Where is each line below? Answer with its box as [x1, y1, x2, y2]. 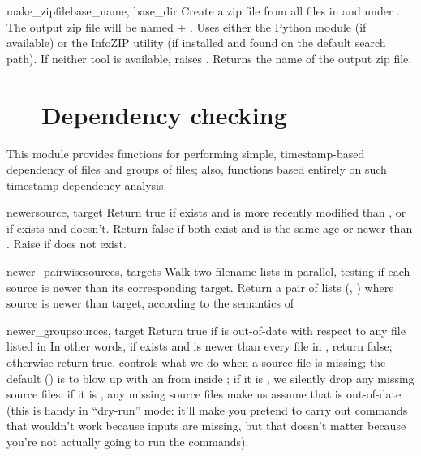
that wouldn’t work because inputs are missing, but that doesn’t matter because [6, 417, 406, 434]
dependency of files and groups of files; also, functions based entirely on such [6, 161, 387, 178]
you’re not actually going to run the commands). [6, 433, 249, 450]
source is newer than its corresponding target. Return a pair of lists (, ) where [6, 278, 394, 295]
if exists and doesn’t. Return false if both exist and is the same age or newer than [6, 219, 413, 236]
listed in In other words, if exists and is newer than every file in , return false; [6, 338, 393, 355]
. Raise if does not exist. [6, 235, 127, 252]
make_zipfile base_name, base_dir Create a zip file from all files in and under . [6, 2, 400, 19]
